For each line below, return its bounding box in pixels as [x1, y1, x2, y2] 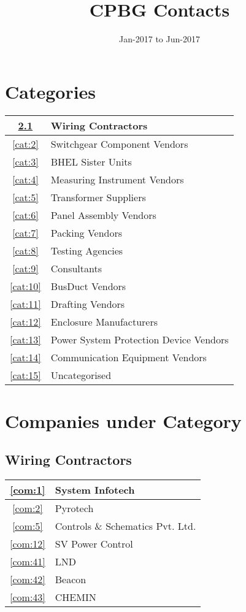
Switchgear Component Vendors [50, 136, 188, 151]
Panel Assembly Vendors [50, 207, 156, 222]
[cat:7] [12, 225, 39, 240]
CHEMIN [55, 590, 96, 605]
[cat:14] [10, 350, 41, 364]
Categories [5, 78, 96, 104]
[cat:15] [10, 367, 41, 382]
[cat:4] [12, 172, 39, 186]
